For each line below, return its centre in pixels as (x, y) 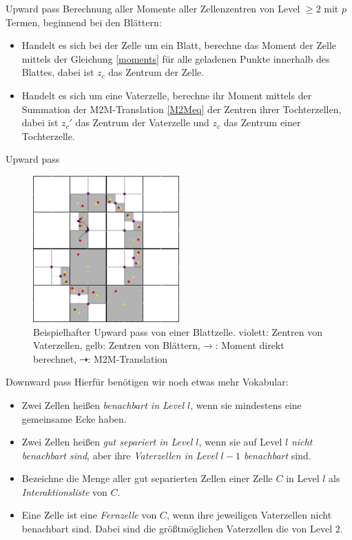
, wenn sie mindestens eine (246, 404)
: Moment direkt (250, 345)
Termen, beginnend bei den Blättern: (84, 22)
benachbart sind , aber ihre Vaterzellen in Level (120, 455)
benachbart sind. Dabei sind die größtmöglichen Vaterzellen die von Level (177, 529)
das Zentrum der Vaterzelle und (142, 122)
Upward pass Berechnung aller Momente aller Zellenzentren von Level (153, 8)
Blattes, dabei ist (58, 72)
